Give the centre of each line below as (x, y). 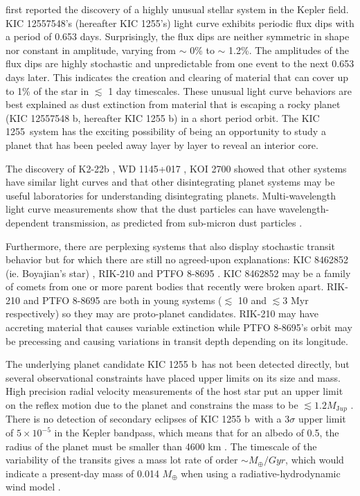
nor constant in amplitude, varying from (91, 50)
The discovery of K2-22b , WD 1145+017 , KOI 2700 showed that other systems (176, 168)
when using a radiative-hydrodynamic (261, 473)
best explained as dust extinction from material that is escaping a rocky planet (173, 104)
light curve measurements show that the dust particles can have (141, 209)
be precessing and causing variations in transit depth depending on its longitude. (177, 340)
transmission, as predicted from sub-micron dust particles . (177, 222)
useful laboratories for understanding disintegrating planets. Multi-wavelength (171, 195)
